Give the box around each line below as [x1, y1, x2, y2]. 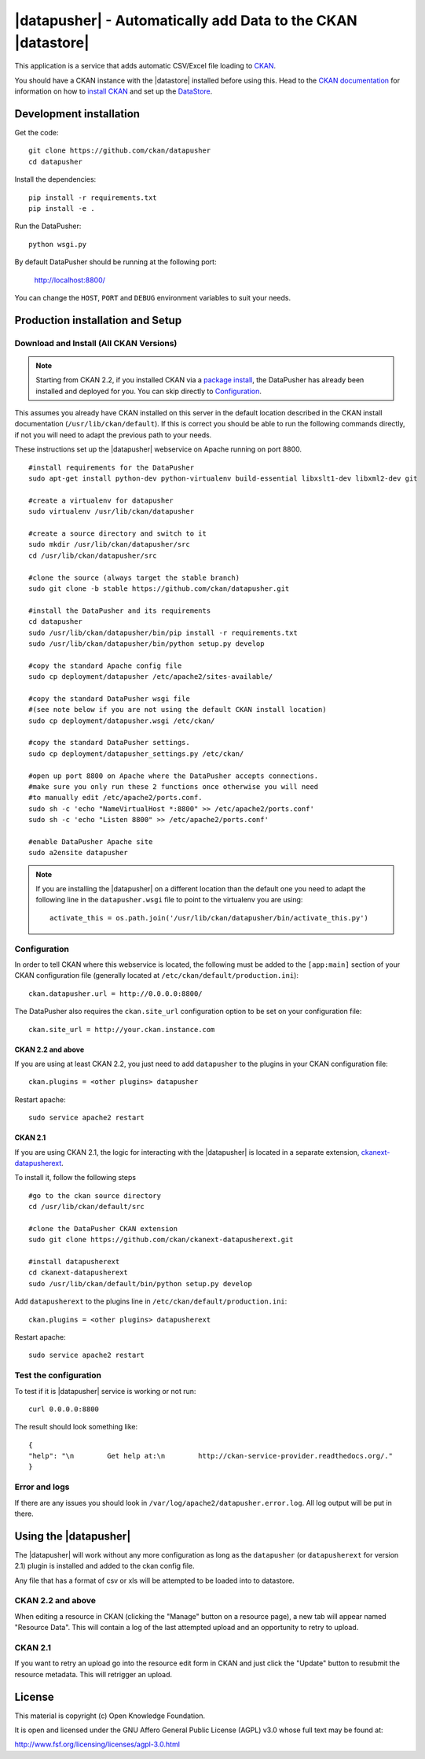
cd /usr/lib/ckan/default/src [28, 1202, 145, 1211]
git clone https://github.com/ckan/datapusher [28, 146, 211, 155]
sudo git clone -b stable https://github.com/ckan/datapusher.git [28, 584, 290, 593]
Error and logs [14, 1481, 70, 1492]
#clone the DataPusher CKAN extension [28, 1224, 178, 1233]
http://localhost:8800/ [34, 275, 106, 285]
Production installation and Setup [14, 313, 182, 326]
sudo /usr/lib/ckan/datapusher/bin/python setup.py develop [28, 639, 265, 648]
